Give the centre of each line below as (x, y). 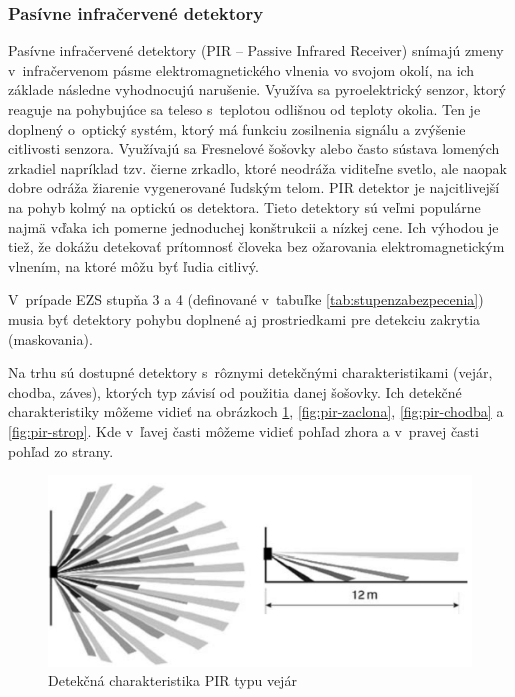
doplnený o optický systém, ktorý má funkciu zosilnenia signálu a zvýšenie (237, 128)
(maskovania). (50, 338)
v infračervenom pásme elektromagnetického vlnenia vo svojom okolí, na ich (241, 69)
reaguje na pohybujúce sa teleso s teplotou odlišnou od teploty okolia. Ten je (244, 109)
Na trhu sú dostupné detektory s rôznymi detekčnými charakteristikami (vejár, (250, 372)
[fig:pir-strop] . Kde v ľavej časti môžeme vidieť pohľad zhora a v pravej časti (243, 430)
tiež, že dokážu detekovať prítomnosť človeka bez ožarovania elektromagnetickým (256, 246)
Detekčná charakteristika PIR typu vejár (172, 680)
